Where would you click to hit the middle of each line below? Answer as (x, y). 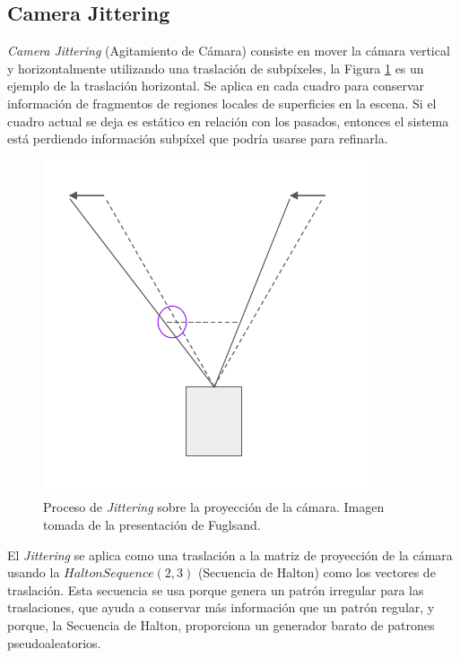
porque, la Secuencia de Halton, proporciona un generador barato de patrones (221, 624)
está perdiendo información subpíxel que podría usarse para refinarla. (198, 139)
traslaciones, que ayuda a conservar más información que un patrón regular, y (221, 607)
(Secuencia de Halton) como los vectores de (317, 572)
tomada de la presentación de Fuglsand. (152, 524)
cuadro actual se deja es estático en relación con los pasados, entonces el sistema (228, 121)
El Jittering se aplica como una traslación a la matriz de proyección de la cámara (230, 554)
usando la (34, 572)
